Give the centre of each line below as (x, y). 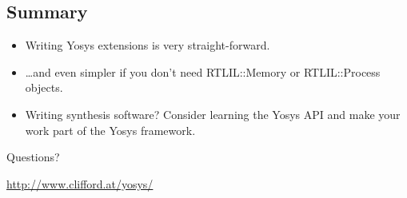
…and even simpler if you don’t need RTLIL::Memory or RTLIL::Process (203, 71)
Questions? (33, 157)
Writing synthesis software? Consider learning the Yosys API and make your (213, 114)
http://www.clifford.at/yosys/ (80, 183)
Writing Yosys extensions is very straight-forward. (148, 45)
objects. (44, 87)
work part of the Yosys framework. (110, 130)
